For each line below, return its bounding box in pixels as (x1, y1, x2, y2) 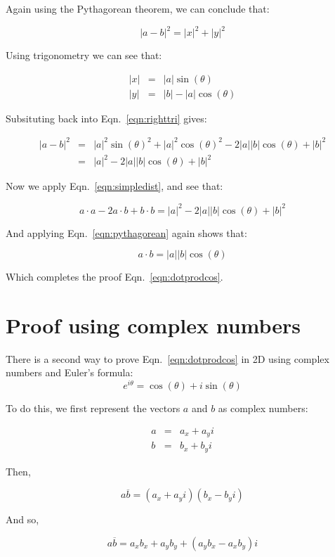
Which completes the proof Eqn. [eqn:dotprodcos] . (6, 269, 223, 284)
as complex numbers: (218, 401, 308, 416)
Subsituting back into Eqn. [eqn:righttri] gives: (6, 110, 207, 125)
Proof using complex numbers (6, 310, 301, 339)
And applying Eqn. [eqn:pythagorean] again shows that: (6, 225, 247, 240)
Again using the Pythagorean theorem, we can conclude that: (6, 1, 270, 15)
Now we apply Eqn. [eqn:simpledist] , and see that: (6, 179, 223, 193)
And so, (6, 512, 39, 527)
